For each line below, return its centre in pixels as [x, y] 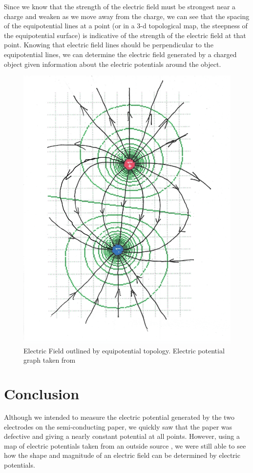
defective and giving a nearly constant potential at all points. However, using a [122, 436]
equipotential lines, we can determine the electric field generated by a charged [120, 54]
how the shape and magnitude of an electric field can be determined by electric [122, 455]
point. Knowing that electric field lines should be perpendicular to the [109, 45]
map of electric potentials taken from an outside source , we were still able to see [125, 445]
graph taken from [50, 360]
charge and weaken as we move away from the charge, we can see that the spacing [127, 16]
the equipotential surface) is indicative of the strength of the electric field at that [125, 35]
